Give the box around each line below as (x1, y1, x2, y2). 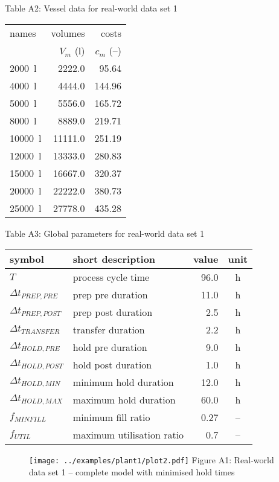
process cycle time (72, 270, 150, 284)
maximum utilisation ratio (72, 428, 184, 442)
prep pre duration (72, 288, 148, 302)
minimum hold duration (72, 375, 174, 390)
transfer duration (72, 323, 145, 337)
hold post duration (72, 358, 152, 372)
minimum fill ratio (72, 410, 150, 425)
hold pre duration (72, 340, 147, 355)
